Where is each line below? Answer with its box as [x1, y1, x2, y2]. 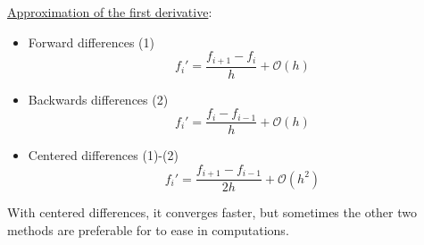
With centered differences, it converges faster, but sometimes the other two [7, 203, 418, 222]
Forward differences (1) [28, 32, 154, 51]
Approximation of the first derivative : [7, 3, 212, 21]
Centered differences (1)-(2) [28, 146, 179, 165]
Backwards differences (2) [28, 89, 169, 108]
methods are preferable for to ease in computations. [7, 221, 289, 239]
